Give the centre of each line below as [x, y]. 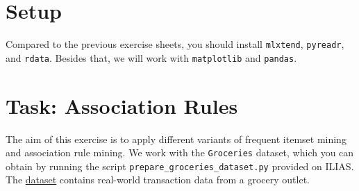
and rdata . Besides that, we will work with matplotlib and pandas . [151, 57]
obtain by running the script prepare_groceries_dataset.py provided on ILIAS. [180, 166]
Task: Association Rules [122, 105]
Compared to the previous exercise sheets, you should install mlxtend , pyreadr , [175, 44]
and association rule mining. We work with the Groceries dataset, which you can [180, 152]
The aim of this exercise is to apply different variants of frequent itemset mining [176, 139]
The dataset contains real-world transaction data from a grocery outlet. [158, 180]
